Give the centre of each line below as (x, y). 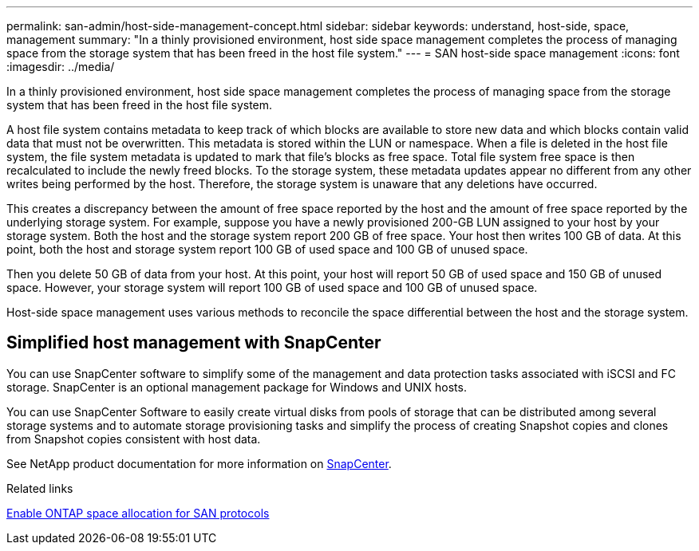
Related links (40, 488)
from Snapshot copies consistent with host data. (134, 439)
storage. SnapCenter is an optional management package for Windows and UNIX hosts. (237, 387)
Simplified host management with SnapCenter (194, 343)
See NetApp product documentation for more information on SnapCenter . (199, 463)
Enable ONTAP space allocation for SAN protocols (138, 513)
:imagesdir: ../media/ (61, 67)
